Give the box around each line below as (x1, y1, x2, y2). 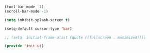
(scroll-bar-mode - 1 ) (4, 9, 49, 13)
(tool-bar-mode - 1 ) (4, 4, 44, 9)
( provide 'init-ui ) (4, 44, 44, 49)
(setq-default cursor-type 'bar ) (4, 26, 72, 31)
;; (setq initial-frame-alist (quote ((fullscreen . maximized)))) (4, 35, 146, 40)
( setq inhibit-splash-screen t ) (4, 17, 70, 22)
